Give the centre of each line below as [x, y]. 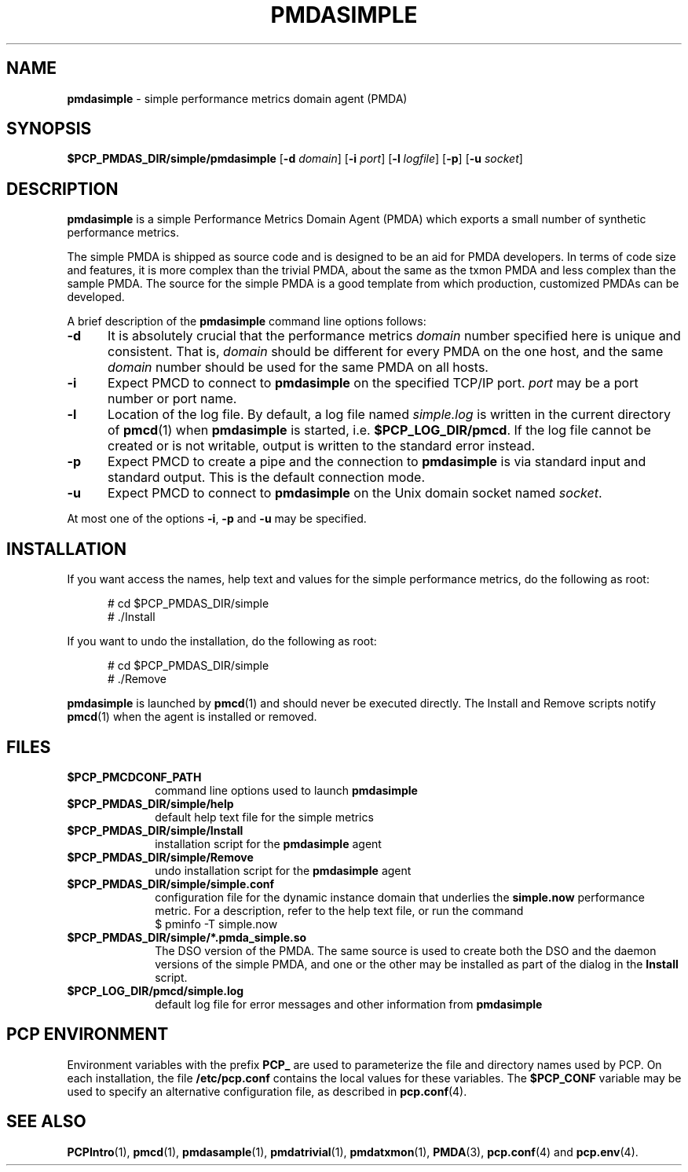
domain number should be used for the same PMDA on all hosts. [298, 367]
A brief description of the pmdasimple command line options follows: [247, 321]
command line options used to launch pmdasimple [286, 790]
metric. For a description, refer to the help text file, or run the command [339, 910]
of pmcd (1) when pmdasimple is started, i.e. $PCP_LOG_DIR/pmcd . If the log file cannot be [379, 430]
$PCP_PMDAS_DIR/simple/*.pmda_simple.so [187, 937]
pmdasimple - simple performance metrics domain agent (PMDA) [237, 98]
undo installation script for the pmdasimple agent [283, 870]
